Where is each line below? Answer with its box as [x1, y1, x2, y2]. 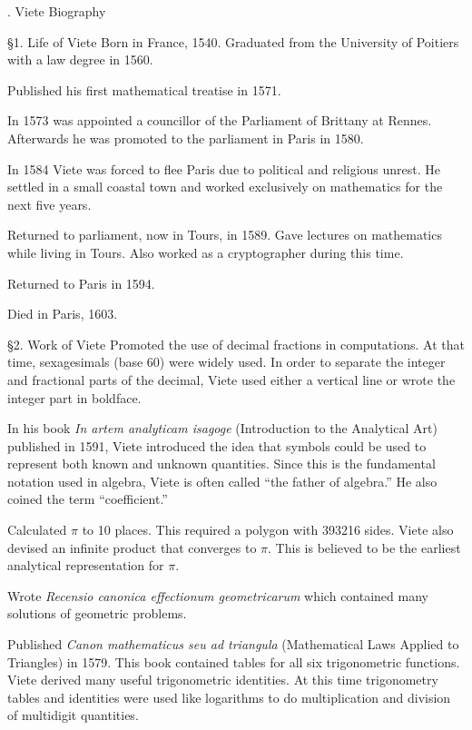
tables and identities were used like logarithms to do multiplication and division [7, 687, 451, 706]
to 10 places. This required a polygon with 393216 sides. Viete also [82, 520, 454, 539]
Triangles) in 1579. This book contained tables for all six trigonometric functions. [7, 652, 460, 671]
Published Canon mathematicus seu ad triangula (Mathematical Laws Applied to [7, 635, 459, 654]
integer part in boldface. [7, 388, 142, 407]
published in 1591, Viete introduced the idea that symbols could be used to [7, 436, 427, 455]
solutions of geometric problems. [7, 604, 187, 623]
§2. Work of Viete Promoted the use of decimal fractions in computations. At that [7, 334, 465, 353]
